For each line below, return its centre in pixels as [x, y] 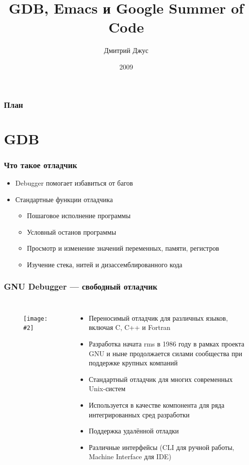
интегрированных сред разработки [139, 414]
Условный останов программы [72, 232]
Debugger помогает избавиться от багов [74, 183]
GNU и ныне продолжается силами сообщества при [165, 353]
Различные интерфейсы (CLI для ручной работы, [161, 447]
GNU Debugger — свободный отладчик [81, 286]
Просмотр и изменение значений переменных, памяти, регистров [123, 248]
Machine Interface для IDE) [130, 456]
